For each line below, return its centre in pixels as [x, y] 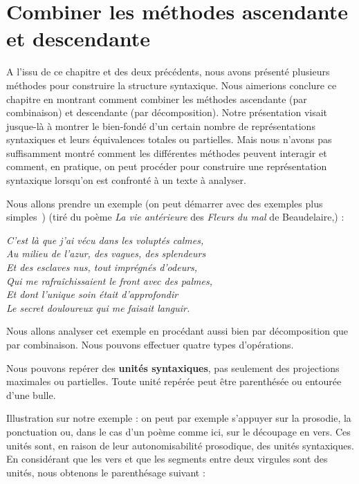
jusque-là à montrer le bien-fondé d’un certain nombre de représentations [161, 125]
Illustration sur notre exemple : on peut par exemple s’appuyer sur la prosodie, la [179, 418]
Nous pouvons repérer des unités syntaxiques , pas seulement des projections [173, 367]
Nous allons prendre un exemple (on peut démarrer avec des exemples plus [165, 203]
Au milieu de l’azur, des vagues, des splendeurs [106, 253]
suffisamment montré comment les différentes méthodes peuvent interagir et [167, 152]
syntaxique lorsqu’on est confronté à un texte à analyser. [126, 180]
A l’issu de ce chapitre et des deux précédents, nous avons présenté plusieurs [168, 72]
